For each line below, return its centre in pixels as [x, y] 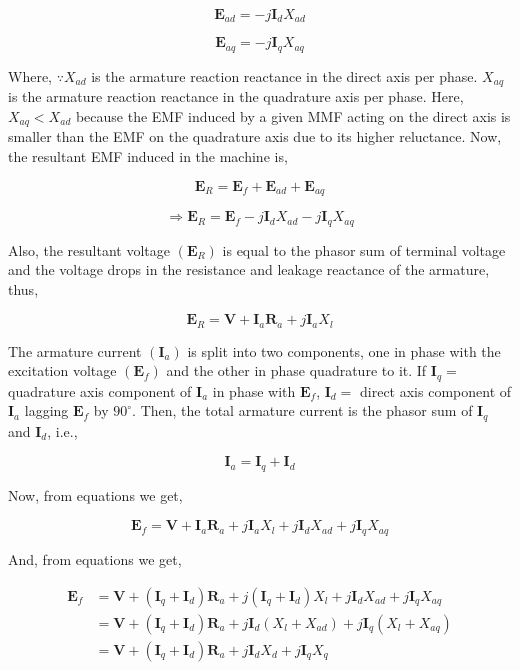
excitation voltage [62, 370]
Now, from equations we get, [95, 494]
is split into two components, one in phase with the [344, 350]
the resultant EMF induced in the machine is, [148, 156]
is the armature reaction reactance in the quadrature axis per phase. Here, [236, 96]
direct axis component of [436, 390]
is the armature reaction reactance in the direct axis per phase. [284, 75]
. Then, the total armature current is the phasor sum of [302, 410]
